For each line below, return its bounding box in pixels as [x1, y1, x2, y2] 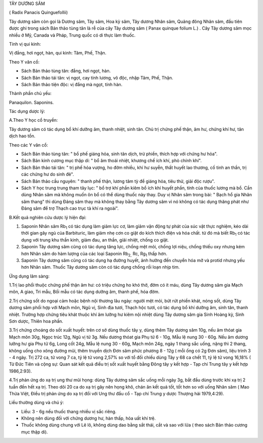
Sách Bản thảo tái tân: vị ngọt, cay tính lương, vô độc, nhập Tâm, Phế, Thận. [21, 74, 173, 80]
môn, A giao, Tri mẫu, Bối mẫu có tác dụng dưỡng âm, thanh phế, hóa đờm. [9, 289, 160, 295]
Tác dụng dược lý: [9, 109, 45, 114]
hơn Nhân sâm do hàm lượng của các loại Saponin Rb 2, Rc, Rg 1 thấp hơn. [21, 251, 168, 258]
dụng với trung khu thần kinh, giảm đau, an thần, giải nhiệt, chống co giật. [21, 237, 169, 243]
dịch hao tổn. [9, 133, 36, 139]
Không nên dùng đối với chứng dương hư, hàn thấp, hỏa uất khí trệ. [21, 415, 156, 421]
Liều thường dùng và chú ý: [9, 400, 64, 406]
